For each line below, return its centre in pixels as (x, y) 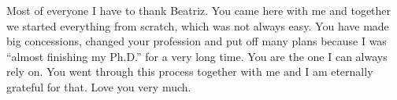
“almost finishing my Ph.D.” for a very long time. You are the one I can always (197, 56)
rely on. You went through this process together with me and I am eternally (190, 71)
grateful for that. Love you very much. (99, 86)
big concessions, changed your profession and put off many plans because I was (197, 41)
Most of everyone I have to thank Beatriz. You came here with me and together (199, 10)
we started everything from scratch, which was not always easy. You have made (198, 25)
